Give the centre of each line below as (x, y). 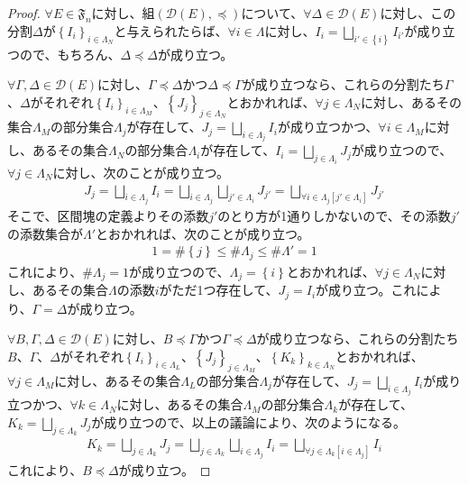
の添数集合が (45, 233)
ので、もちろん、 (70, 54)
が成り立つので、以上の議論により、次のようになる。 (248, 421)
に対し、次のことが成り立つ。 (141, 172)
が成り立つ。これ (366, 290)
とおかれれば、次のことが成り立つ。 (203, 233)
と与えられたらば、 (171, 30)
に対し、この (418, 13)
